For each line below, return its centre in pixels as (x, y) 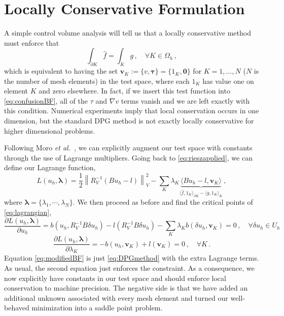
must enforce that (32, 42)
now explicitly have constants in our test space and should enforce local (115, 278)
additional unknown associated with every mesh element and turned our (116, 297)
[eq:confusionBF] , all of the (46, 100)
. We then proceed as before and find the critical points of (163, 202)
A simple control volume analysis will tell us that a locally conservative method (128, 33)
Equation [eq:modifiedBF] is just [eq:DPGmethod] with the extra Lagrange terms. (132, 258)
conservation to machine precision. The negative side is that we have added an (126, 288)
